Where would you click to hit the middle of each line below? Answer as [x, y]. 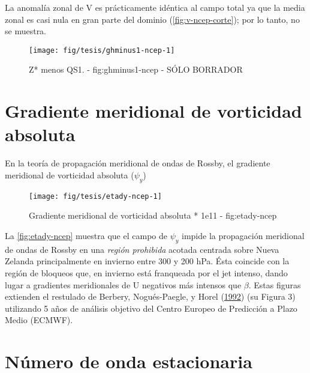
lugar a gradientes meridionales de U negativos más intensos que [123, 284]
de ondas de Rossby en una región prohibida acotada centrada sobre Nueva [142, 249]
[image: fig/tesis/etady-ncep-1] [95, 196]
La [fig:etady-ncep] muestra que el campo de [86, 235]
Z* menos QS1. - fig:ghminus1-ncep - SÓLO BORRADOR [136, 69]
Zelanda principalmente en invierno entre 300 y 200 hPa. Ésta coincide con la [147, 261]
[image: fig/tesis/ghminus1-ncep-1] [102, 50]
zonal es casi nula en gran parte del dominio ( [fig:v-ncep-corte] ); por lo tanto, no [152, 19]
